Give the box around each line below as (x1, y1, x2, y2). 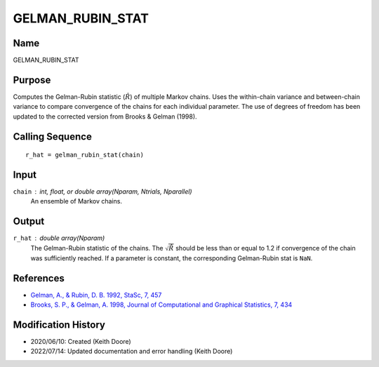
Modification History (13, 319, 105, 331)
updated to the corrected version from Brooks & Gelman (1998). (13, 112, 197, 121)
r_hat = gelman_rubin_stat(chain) (25, 151, 144, 159)
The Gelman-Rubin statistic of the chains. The (30, 243, 164, 252)
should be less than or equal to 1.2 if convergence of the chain (175, 243, 356, 252)
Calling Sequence (13, 131, 93, 142)
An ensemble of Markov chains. (30, 197, 123, 206)
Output (13, 215, 45, 227)
